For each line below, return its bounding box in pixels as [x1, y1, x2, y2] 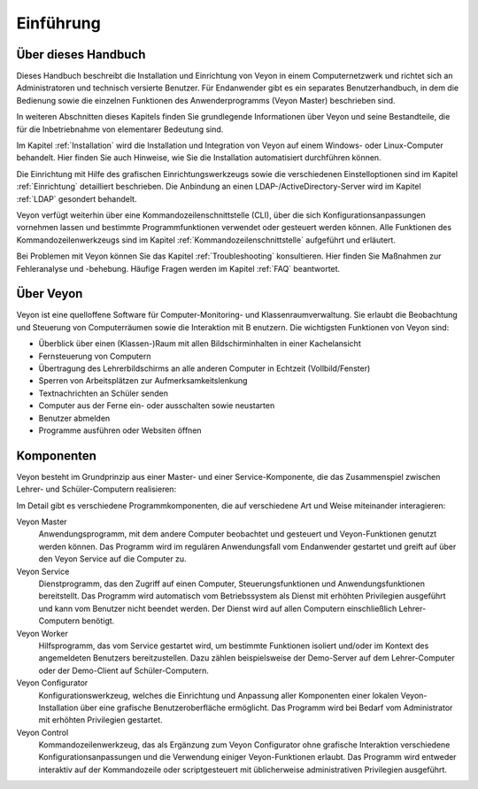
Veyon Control [16, 727, 69, 738]
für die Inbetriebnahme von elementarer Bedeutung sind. [16, 124, 224, 135]
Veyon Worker [16, 628, 68, 638]
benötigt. [81, 615, 115, 626]
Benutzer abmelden [38, 413, 111, 423]
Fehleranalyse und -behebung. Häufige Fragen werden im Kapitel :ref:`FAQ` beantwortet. [16, 263, 341, 274]
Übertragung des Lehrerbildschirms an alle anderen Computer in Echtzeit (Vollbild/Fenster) [38, 363, 371, 374]
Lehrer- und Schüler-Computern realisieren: [16, 483, 177, 495]
